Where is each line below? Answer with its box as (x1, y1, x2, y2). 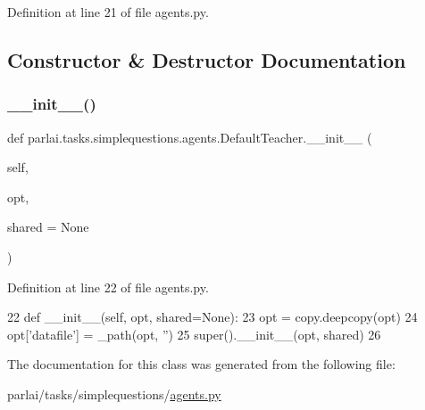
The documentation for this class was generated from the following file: (7, 355, 396, 373)
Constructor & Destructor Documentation (7, 45, 406, 73)
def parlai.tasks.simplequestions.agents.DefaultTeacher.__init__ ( (7, 127, 372, 146)
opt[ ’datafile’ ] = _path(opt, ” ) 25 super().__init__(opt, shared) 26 (7, 324, 381, 343)
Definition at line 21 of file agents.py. (7, 3, 209, 20)
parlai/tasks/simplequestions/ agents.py (7, 384, 221, 403)
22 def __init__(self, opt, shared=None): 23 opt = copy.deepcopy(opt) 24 (7, 307, 418, 326)
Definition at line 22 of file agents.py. (7, 277, 209, 296)
